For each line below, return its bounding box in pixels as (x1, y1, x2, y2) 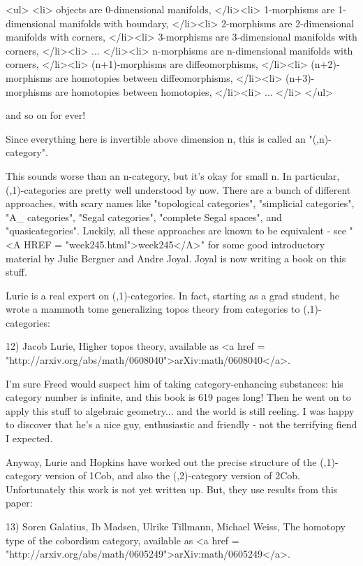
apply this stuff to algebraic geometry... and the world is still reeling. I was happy (6, 403, 355, 418)
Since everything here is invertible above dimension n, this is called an (6, 131, 306, 146)
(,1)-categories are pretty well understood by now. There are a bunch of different (6, 182, 351, 197)
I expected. (6, 431, 53, 446)
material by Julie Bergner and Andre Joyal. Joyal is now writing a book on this (6, 250, 346, 265)
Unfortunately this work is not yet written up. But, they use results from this (6, 481, 338, 496)
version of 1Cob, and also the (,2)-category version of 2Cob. (45, 468, 300, 483)
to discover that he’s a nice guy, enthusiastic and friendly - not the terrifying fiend (6, 417, 357, 432)
